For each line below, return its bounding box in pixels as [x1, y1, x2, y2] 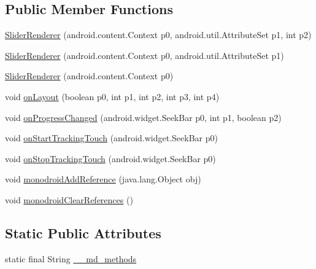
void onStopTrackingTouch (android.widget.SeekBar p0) [5, 152, 216, 165]
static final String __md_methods [5, 252, 137, 265]
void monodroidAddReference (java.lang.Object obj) [5, 173, 201, 185]
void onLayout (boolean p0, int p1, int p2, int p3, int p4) [5, 90, 220, 103]
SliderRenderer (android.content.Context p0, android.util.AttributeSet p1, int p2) [5, 28, 312, 41]
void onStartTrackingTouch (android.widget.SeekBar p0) [5, 131, 218, 144]
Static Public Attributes [5, 223, 161, 242]
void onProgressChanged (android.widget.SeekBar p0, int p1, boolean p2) [5, 111, 282, 123]
